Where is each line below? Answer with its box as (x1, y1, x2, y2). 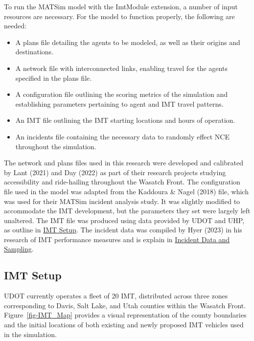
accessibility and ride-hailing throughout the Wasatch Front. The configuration (4, 177, 240, 187)
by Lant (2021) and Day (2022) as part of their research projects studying (4, 167, 226, 177)
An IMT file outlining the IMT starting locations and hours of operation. (15, 115, 235, 125)
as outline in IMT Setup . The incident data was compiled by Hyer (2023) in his (4, 225, 242, 235)
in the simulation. (4, 329, 57, 339)
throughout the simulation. (15, 141, 96, 151)
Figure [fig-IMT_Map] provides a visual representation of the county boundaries (4, 310, 247, 320)
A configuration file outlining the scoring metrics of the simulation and (15, 89, 228, 99)
